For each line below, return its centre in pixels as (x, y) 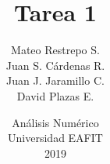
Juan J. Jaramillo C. (55, 80)
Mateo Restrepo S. (55, 50)
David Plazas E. (55, 95)
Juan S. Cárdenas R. (55, 65)
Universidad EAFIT (55, 138)
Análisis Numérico (55, 122)
